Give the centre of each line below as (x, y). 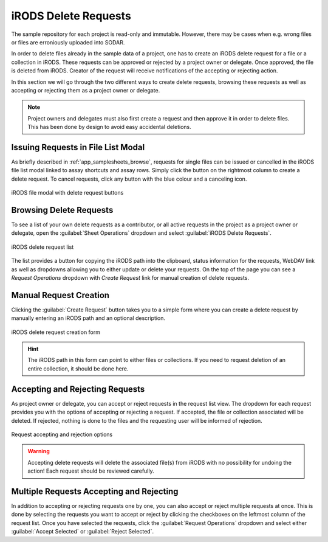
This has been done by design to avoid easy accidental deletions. (109, 127)
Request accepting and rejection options (62, 434)
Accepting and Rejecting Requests (78, 389)
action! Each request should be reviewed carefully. (91, 471)
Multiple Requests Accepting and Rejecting (95, 491)
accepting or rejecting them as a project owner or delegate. (86, 90)
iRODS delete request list (43, 247)
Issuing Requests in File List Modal (78, 147)
